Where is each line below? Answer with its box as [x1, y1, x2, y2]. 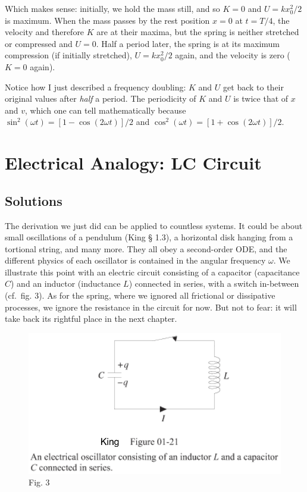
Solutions [5, 191, 62, 209]
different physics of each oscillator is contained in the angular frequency [5, 254, 266, 267]
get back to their [223, 80, 284, 93]
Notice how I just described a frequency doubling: [5, 80, 186, 93]
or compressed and [5, 37, 73, 49]
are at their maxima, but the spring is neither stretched [96, 26, 299, 38]
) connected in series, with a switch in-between [129, 277, 299, 290]
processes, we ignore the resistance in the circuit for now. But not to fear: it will [5, 300, 297, 313]
